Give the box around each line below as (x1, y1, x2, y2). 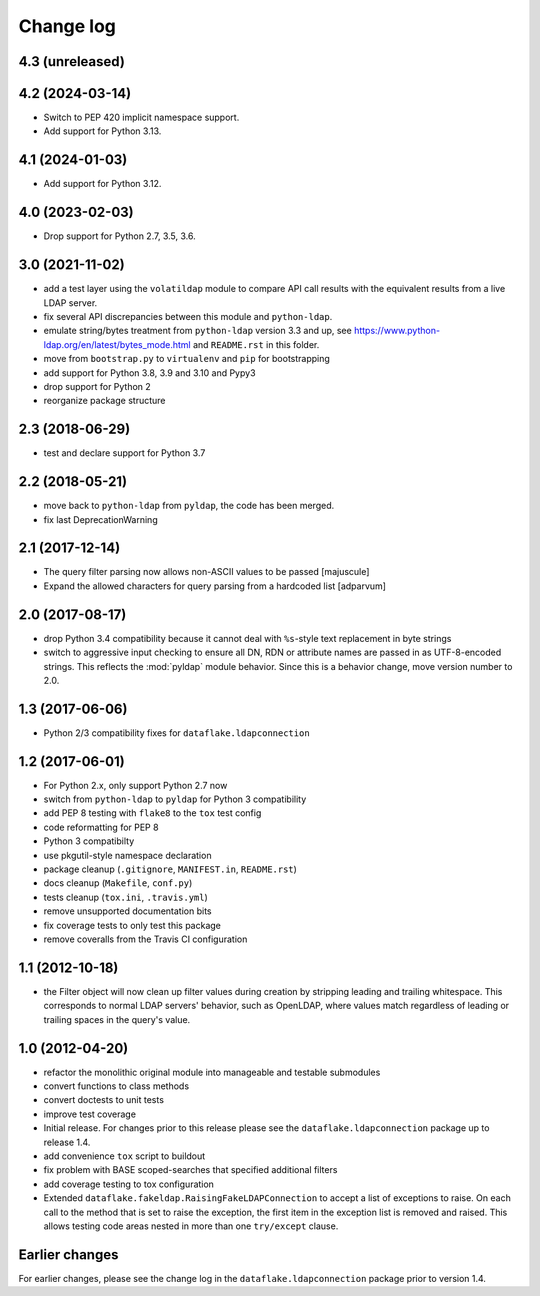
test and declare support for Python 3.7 (43, 447, 206, 459)
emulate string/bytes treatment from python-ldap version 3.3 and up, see (43, 325, 352, 337)
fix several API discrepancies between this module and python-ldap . (43, 310, 333, 322)
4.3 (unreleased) (18, 53, 125, 70)
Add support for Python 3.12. (43, 178, 162, 190)
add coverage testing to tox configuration (43, 1178, 215, 1190)
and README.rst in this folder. (192, 338, 320, 350)
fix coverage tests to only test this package (43, 919, 222, 931)
